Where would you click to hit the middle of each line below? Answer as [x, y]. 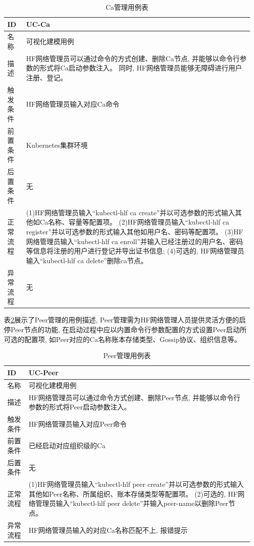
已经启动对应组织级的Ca [67, 445]
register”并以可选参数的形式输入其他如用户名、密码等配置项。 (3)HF [135, 231]
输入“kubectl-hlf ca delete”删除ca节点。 [87, 260]
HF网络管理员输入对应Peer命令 [78, 423]
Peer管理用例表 [127, 355]
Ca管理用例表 [127, 7]
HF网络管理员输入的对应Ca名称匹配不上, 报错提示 [108, 530]
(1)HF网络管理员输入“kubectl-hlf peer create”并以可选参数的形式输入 [136, 484]
